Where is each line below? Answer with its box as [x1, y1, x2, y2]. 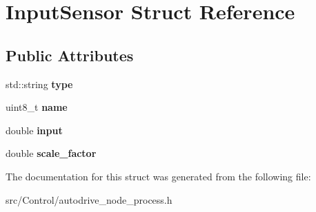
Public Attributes [6, 44, 134, 65]
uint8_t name [6, 100, 68, 114]
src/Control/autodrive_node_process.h [6, 192, 172, 206]
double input [6, 123, 63, 137]
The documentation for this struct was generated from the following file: [6, 169, 311, 183]
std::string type [6, 76, 73, 91]
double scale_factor [6, 146, 97, 160]
